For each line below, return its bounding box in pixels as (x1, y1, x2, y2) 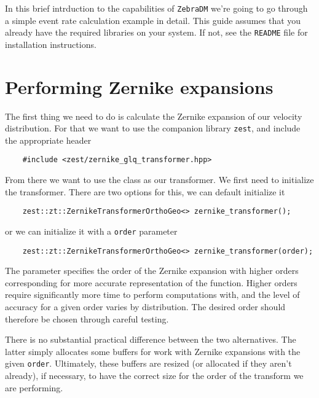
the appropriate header (5, 133, 92, 146)
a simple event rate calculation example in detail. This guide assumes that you (5, 14, 301, 26)
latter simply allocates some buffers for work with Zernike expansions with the (5, 345, 301, 357)
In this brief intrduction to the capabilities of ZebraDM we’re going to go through (5, 2, 308, 14)
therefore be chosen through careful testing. (5, 312, 169, 325)
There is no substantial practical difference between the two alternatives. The (5, 333, 296, 346)
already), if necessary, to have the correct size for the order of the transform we (5, 369, 304, 382)
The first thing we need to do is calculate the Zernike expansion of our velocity (5, 109, 302, 122)
